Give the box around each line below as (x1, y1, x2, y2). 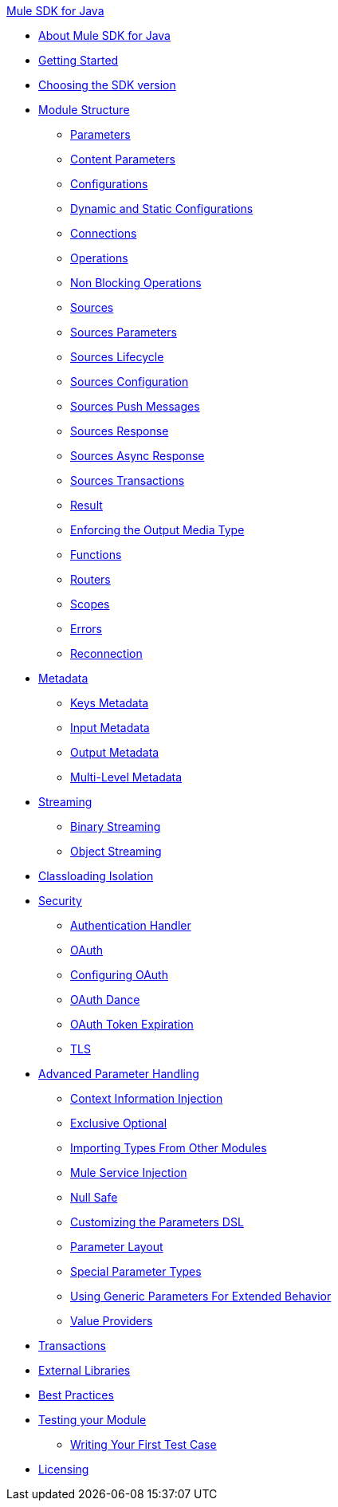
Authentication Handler (70, 919, 191, 932)
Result (70, 498, 103, 512)
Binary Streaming (70, 820, 161, 833)
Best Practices (38, 1388, 114, 1402)
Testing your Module (38, 1413, 147, 1426)
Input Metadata (70, 721, 150, 734)
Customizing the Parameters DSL (70, 1215, 244, 1229)
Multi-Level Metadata (70, 770, 183, 784)
